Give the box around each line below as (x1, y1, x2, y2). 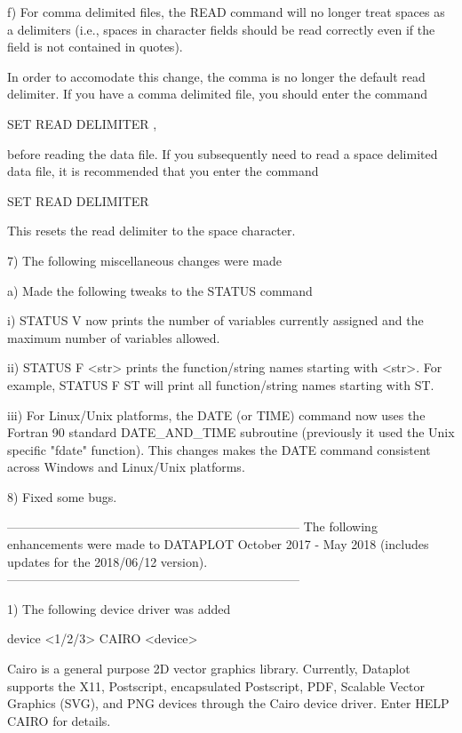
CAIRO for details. (7, 711, 111, 729)
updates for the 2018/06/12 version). (7, 552, 208, 570)
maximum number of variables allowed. (7, 328, 220, 347)
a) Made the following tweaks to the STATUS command (7, 281, 313, 299)
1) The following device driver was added (7, 599, 231, 617)
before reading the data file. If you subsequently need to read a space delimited (7, 144, 438, 163)
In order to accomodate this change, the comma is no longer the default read (7, 67, 426, 85)
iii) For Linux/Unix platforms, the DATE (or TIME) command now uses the (7, 405, 426, 424)
